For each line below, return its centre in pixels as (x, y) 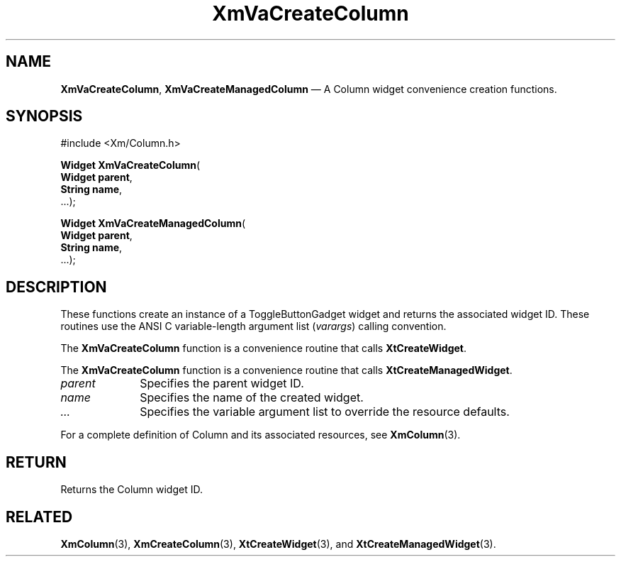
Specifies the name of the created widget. (252, 398)
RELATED (39, 517)
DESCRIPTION (56, 287)
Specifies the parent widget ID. (222, 384)
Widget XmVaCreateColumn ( (130, 165)
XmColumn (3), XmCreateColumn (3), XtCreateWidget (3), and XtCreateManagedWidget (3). (278, 544)
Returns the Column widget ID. (132, 490)
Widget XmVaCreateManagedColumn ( (153, 224)
